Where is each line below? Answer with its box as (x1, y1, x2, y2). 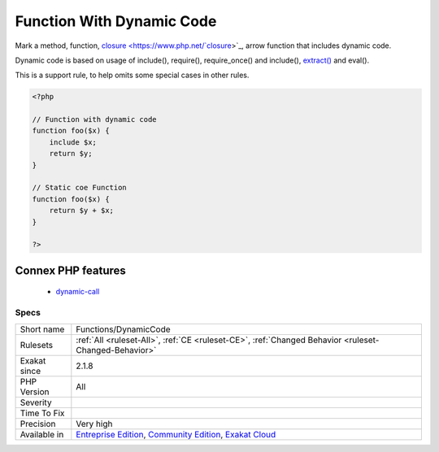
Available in (20, 428, 64, 440)
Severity (20, 397, 52, 408)
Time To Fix (20, 407, 65, 419)
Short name (20, 324, 65, 335)
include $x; (49, 137, 98, 146)
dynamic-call (55, 287, 100, 297)
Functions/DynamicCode (76, 324, 171, 335)
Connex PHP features (15, 263, 126, 277)
